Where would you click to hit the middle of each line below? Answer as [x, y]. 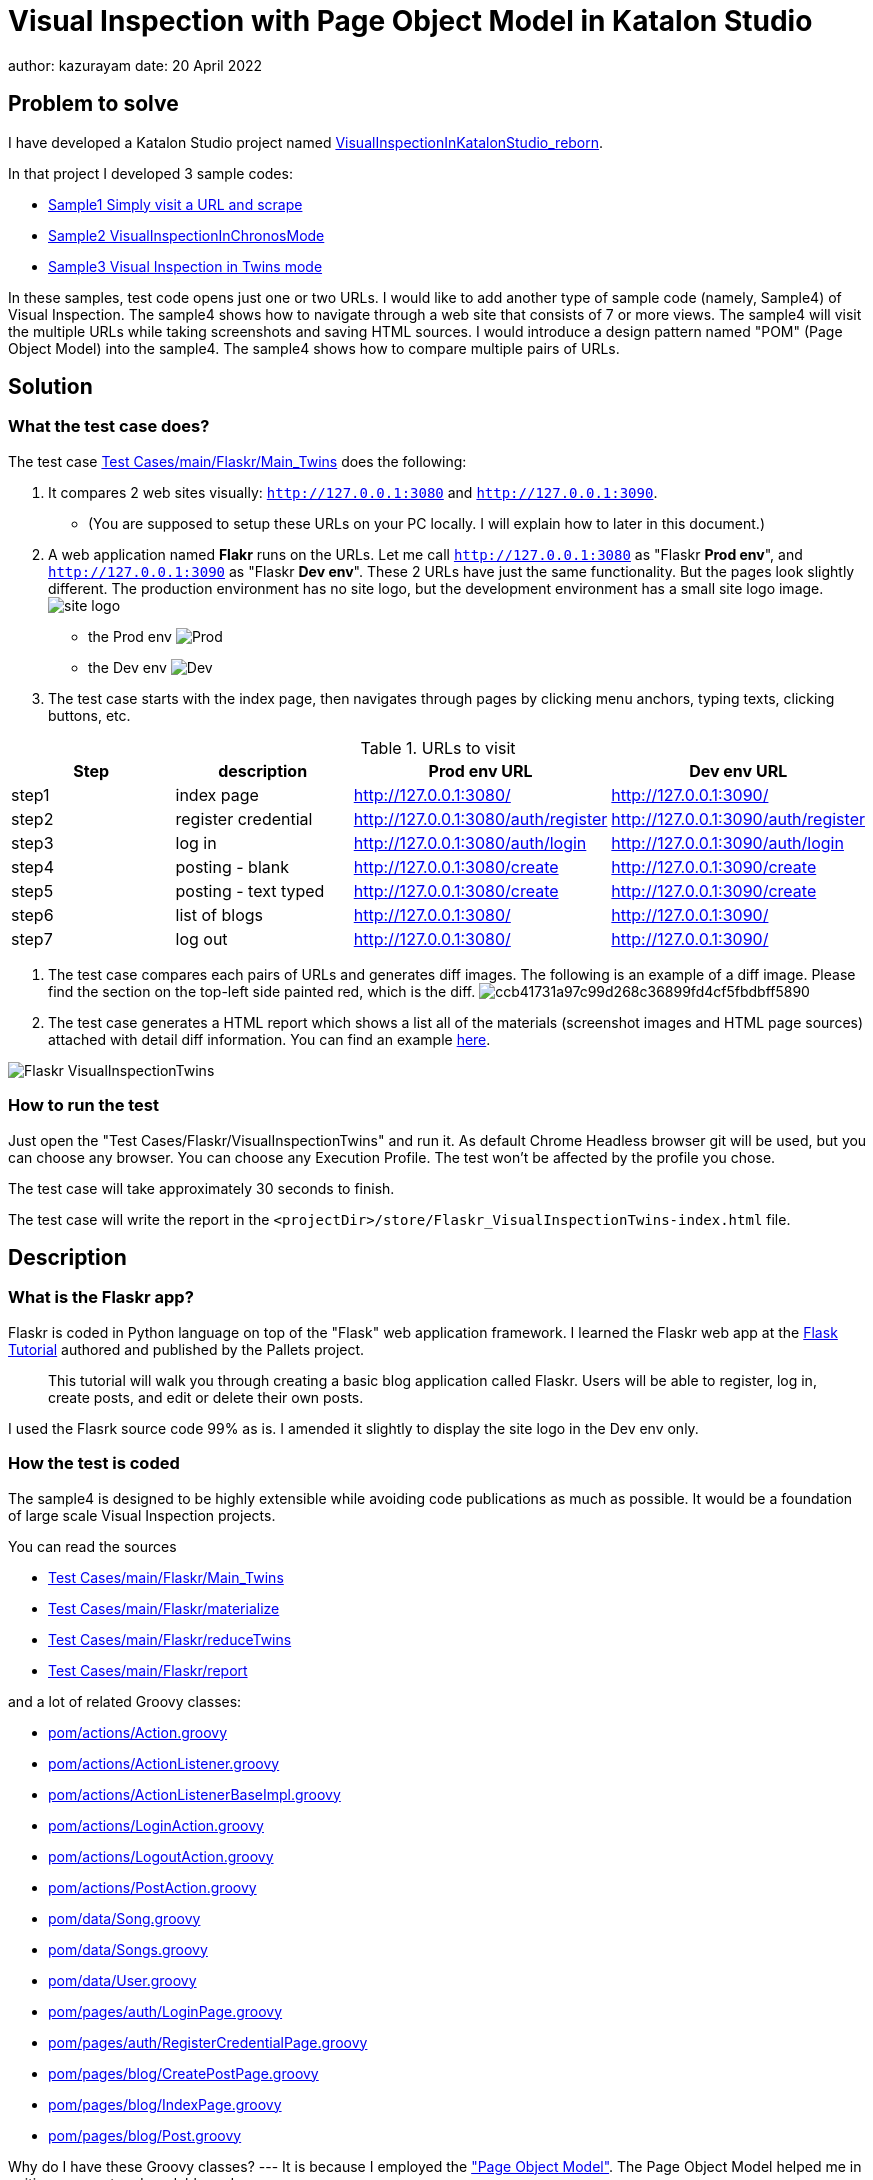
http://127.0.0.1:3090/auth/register [738, 818]
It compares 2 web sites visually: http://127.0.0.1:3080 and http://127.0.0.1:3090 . [353, 492]
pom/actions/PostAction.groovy [152, 1887]
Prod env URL [480, 770]
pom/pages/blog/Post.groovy [145, 2135]
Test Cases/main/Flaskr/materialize [164, 1608]
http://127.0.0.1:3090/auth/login [727, 842]
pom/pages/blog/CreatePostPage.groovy [183, 2073]
